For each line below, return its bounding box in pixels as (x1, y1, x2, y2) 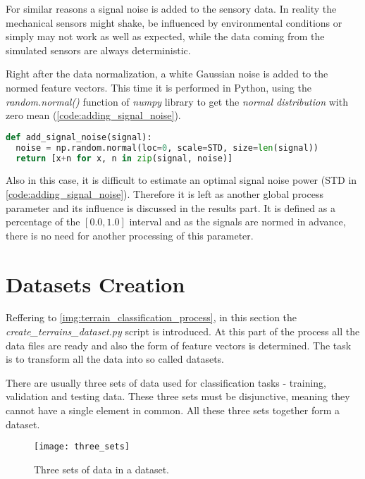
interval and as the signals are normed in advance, (129, 214, 346, 229)
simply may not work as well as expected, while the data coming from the (6, 29, 325, 44)
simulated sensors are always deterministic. (6, 42, 191, 57)
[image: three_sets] (34, 442, 130, 452)
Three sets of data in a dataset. (34, 461, 169, 476)
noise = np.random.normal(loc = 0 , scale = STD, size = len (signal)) (16, 142, 318, 153)
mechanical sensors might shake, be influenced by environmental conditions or (6, 15, 342, 30)
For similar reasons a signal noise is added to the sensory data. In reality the (6, 1, 337, 15)
